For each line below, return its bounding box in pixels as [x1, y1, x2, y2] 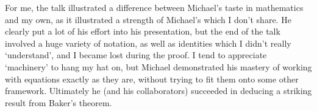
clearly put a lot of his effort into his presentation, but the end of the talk [5, 25, 280, 38]
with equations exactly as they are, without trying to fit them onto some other [5, 72, 299, 85]
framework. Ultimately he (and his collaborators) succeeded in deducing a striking [5, 84, 312, 97]
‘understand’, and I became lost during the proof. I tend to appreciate [5, 49, 267, 61]
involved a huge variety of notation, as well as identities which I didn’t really [5, 36, 291, 49]
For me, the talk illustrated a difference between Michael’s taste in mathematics [5, 1, 304, 13]
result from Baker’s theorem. [5, 96, 112, 109]
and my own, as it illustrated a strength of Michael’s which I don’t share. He [5, 13, 291, 25]
